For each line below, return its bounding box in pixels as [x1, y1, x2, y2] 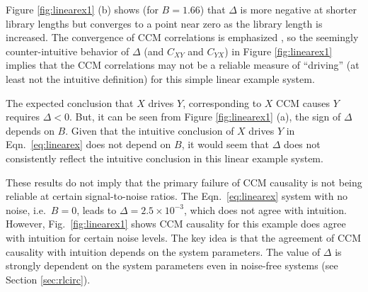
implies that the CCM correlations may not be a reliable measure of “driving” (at [6, 57, 360, 72]
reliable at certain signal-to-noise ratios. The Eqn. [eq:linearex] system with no [6, 189, 347, 203]
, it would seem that [181, 137, 269, 152]
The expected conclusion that [6, 95, 134, 110]
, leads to [76, 202, 117, 217]
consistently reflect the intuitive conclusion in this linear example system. [6, 150, 323, 165]
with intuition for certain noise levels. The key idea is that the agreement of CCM [6, 230, 361, 245]
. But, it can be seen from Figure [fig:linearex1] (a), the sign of [69, 109, 341, 124]
